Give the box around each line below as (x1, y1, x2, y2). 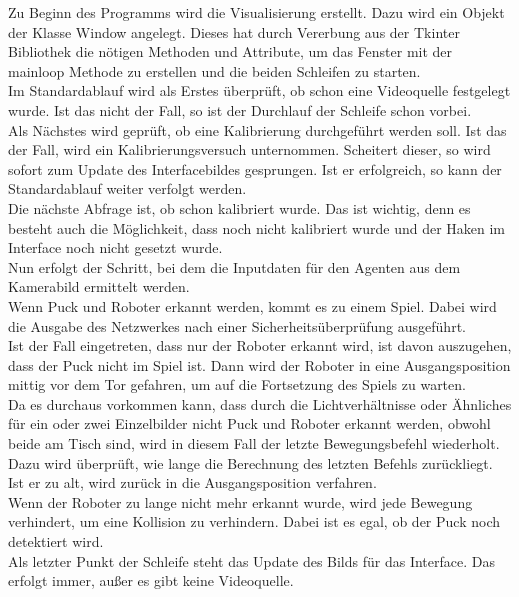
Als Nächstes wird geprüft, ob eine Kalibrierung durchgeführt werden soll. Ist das (8, 119, 507, 140)
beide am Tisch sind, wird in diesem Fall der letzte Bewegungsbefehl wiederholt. (8, 433, 500, 454)
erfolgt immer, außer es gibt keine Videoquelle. (8, 570, 294, 591)
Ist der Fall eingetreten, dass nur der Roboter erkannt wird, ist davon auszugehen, (8, 335, 512, 356)
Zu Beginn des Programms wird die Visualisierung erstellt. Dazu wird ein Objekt (8, 2, 505, 22)
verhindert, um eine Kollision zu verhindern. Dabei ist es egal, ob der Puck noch (8, 511, 500, 532)
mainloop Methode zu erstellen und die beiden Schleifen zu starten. (8, 60, 421, 81)
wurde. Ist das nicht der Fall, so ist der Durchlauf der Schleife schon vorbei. (8, 99, 472, 120)
